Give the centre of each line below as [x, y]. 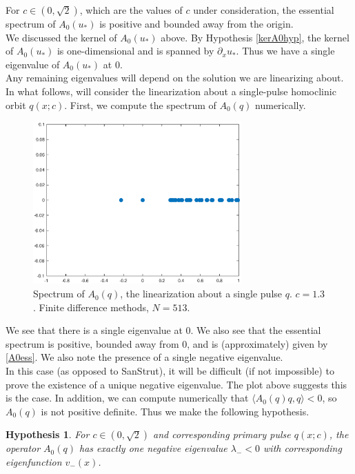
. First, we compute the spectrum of [140, 105]
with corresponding [303, 448]
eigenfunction [34, 462]
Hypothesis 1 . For [48, 434]
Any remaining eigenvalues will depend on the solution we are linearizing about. [175, 78]
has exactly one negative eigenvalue [153, 448]
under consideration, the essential [264, 10]
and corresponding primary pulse [222, 434]
